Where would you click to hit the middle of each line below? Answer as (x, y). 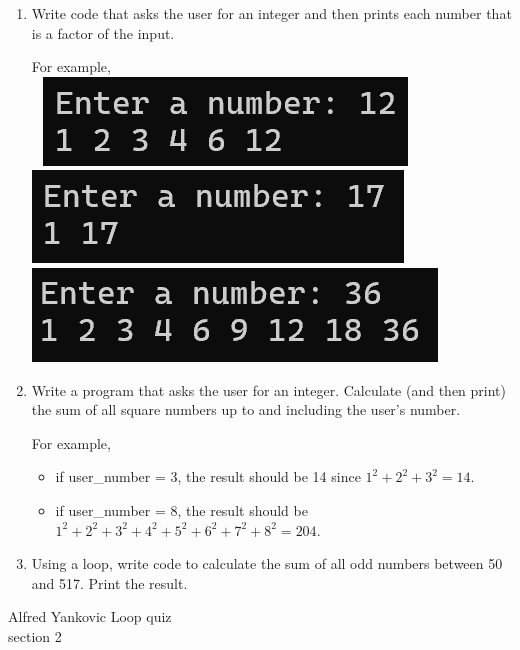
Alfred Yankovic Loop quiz (90, 616)
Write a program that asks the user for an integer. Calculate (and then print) (268, 389)
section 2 (35, 635)
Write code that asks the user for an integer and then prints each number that (271, 13)
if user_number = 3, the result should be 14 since (208, 476)
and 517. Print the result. (109, 582)
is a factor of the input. (103, 32)
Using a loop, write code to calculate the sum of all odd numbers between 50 (267, 563)
